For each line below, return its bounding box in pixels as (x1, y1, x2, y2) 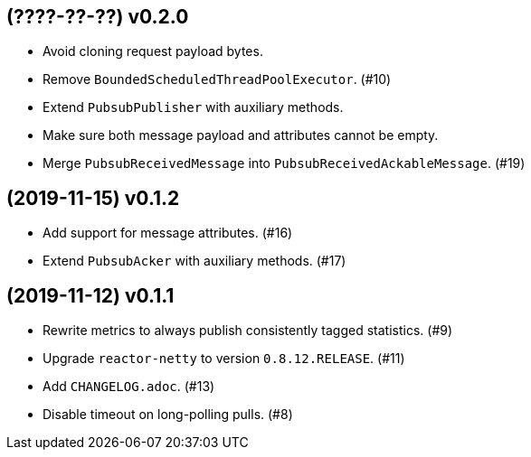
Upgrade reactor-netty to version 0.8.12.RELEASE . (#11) (43, 350, 405, 367)
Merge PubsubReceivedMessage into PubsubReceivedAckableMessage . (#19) (43, 155, 526, 172)
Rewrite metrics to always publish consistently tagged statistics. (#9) (43, 322, 453, 339)
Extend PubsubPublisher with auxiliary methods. (43, 99, 344, 116)
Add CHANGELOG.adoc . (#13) (43, 378, 215, 395)
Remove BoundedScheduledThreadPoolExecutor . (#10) (43, 71, 392, 88)
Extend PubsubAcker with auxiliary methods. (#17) (43, 253, 346, 269)
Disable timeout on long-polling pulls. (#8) (43, 406, 293, 423)
